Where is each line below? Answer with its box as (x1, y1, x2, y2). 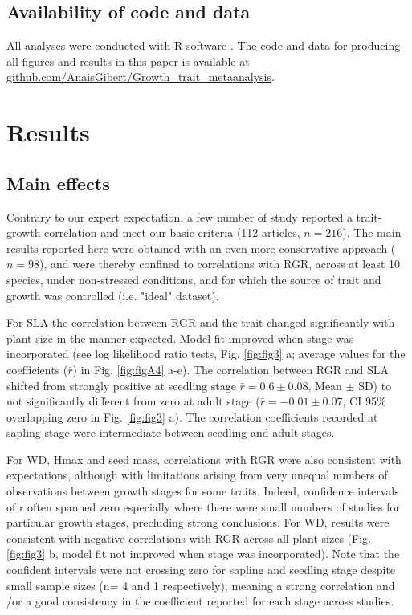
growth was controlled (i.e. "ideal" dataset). (6, 287, 219, 303)
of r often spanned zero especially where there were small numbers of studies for (6, 498, 400, 515)
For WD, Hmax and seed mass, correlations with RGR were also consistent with (6, 450, 402, 467)
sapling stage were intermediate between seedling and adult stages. (6, 424, 335, 441)
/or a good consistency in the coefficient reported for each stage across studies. (6, 593, 394, 609)
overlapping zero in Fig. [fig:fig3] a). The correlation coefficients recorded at (6, 408, 378, 425)
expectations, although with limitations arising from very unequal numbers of (6, 466, 388, 483)
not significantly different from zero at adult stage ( (6, 393, 260, 409)
